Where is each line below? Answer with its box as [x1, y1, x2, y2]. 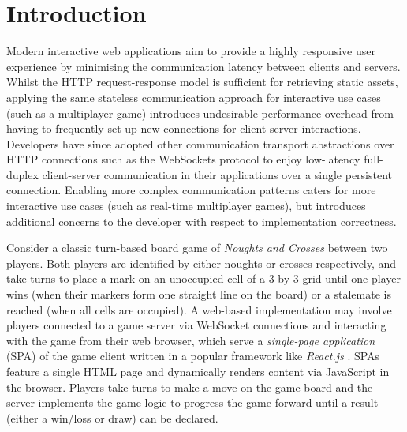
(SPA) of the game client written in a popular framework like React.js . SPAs [6, 347, 380, 364]
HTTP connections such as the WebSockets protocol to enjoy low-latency [6, 151, 360, 167]
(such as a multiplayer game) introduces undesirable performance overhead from [6, 104, 394, 121]
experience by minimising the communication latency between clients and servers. [6, 58, 401, 74]
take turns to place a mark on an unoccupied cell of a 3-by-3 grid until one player [6, 270, 401, 287]
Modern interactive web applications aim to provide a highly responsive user [6, 43, 375, 59]
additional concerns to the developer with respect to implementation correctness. [6, 212, 397, 229]
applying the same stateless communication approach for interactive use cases [6, 88, 381, 105]
